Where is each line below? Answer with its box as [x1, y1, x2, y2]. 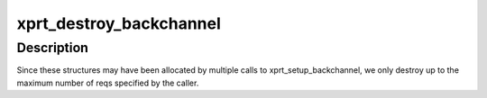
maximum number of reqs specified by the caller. [16, 77, 199, 88]
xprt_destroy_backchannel [16, 13, 221, 33]
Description [16, 40, 89, 56]
